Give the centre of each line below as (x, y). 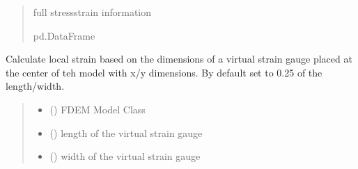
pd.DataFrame (64, 35)
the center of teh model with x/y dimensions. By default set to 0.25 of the (164, 72)
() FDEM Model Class (98, 109)
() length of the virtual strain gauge (126, 132)
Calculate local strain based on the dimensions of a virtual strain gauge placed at (179, 59)
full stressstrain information (92, 12)
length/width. (35, 86)
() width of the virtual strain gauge (125, 156)
